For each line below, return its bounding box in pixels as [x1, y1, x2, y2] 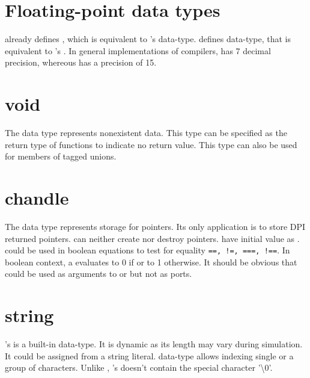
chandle [5, 185, 69, 209]
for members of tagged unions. [5, 150, 117, 163]
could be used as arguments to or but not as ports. [5, 267, 192, 280]
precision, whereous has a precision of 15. [5, 56, 157, 69]
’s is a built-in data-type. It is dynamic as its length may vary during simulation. [5, 338, 303, 350]
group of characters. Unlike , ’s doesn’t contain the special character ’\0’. [5, 361, 273, 374]
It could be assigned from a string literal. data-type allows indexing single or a [5, 349, 294, 362]
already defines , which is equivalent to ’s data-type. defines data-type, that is [5, 33, 291, 45]
